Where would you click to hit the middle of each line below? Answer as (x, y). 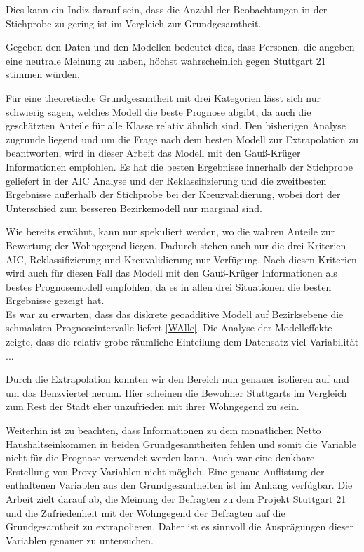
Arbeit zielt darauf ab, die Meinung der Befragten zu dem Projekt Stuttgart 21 (176, 499)
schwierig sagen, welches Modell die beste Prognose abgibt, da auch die (159, 111)
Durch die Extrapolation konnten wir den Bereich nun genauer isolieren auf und (177, 379)
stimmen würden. (43, 74)
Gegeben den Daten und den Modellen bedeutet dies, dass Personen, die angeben (180, 47)
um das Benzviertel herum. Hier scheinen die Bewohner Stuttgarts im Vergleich (176, 392)
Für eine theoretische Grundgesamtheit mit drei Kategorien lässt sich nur (163, 97)
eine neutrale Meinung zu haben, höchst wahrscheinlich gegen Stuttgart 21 (166, 60)
